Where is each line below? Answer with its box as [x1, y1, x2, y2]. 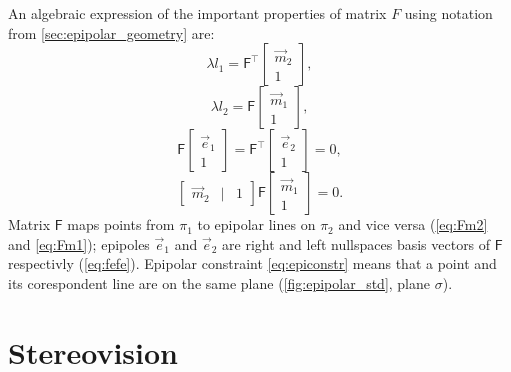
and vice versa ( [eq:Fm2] [338, 214, 488, 235]
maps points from [67, 214, 175, 235]
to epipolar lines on [197, 214, 316, 235]
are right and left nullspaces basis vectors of [222, 233, 491, 254]
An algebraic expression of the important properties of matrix [8, 3, 387, 23]
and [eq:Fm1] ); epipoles [8, 233, 150, 254]
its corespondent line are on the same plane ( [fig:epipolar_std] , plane [8, 272, 431, 293]
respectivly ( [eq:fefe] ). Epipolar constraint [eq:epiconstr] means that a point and [8, 253, 497, 274]
